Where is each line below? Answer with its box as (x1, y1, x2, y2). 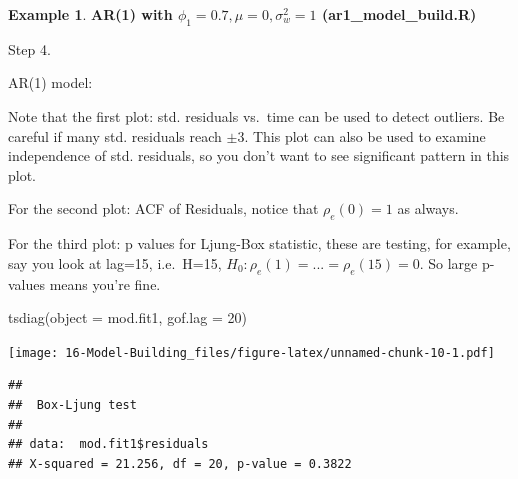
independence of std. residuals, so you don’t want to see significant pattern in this (8, 145, 510, 166)
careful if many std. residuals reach (8, 125, 222, 146)
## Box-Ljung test (8, 397, 137, 412)
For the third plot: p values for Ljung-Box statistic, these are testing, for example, (8, 233, 511, 254)
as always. (397, 198, 459, 219)
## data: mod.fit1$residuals (8, 437, 209, 452)
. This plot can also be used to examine (244, 125, 486, 146)
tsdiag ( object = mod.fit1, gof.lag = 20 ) (8, 307, 247, 328)
